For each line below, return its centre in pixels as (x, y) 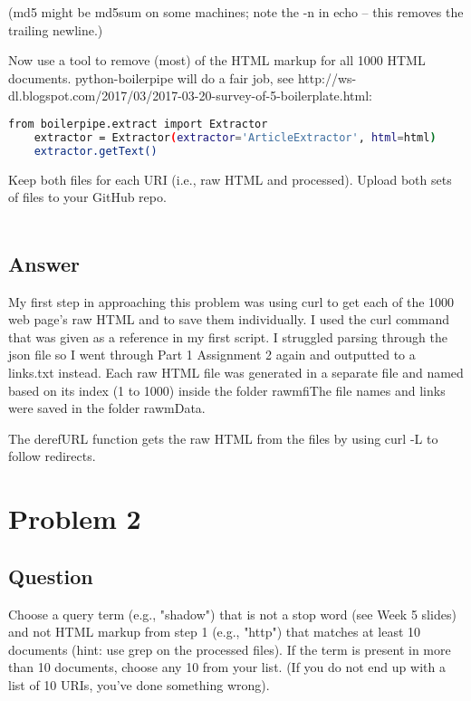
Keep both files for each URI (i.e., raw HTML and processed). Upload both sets (230, 179)
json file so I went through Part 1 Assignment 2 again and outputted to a (212, 355)
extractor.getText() (96, 151)
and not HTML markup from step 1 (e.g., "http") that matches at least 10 (215, 632)
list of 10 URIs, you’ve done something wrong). (139, 684)
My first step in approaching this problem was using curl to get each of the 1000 (231, 301)
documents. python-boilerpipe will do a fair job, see (151, 77)
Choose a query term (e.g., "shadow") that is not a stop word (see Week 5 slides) (232, 614)
